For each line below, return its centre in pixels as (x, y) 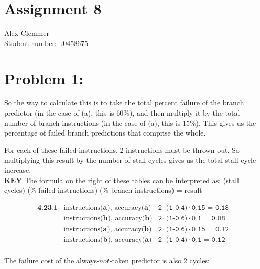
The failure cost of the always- (52, 260)
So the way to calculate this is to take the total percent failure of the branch (124, 103)
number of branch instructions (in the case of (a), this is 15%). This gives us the (130, 122)
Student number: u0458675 (46, 43)
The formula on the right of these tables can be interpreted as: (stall (132, 180)
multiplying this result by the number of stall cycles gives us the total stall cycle (130, 160)
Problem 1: (44, 78)
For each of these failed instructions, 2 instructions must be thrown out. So (122, 150)
